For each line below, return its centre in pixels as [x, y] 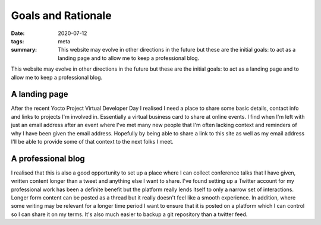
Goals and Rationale [62, 15]
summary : [24, 50]
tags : [18, 41]
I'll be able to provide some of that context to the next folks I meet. [92, 141]
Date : [18, 33]
